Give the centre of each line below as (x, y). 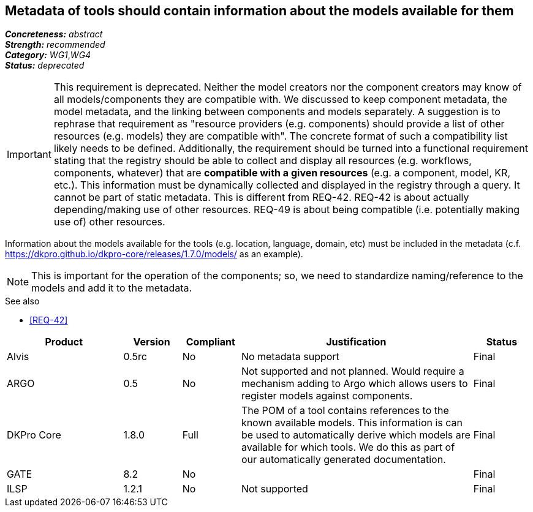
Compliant (210, 342)
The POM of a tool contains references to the (345, 411)
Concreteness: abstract (54, 34)
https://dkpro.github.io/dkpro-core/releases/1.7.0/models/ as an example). (154, 254)
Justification (356, 342)
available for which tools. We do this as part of (348, 447)
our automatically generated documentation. (343, 460)
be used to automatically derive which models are (356, 435)
